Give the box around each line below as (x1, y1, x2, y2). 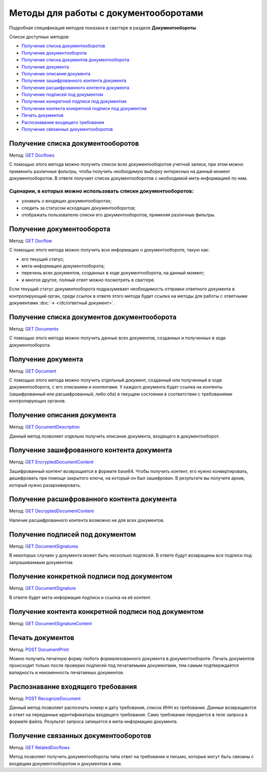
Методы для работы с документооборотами (9, 7, 204, 18)
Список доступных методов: (9, 34, 70, 40)
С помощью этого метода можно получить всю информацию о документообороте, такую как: (9, 247, 210, 253)
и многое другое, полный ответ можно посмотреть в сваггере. (21, 277, 155, 283)
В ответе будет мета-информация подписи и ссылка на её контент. (9, 594, 152, 600)
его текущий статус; (21, 256, 64, 262)
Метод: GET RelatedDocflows (9, 744, 70, 750)
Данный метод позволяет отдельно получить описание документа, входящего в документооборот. (9, 433, 220, 439)
